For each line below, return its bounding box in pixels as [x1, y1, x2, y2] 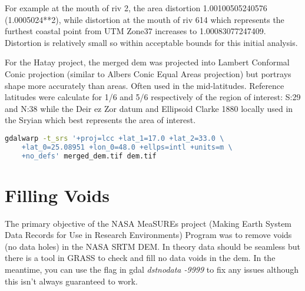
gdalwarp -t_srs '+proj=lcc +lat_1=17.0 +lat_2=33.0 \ [5, 134, 224, 143]
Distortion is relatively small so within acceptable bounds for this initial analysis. [5, 36, 298, 48]
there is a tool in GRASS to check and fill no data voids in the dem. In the [5, 252, 276, 264]
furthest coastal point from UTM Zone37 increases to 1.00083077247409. [5, 25, 266, 37]
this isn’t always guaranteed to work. [5, 275, 138, 287]
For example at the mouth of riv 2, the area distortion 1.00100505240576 [5, 2, 267, 14]
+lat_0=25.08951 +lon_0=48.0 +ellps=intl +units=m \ [21, 143, 233, 151]
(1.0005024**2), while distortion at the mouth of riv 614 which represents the [5, 13, 284, 25]
